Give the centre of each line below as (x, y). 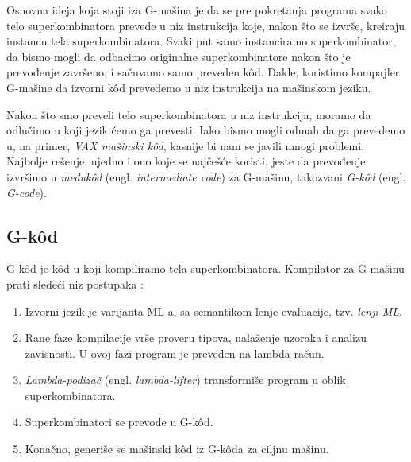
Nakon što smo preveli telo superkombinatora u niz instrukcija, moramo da (189, 114)
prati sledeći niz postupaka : (75, 283)
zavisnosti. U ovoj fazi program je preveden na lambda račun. (175, 353)
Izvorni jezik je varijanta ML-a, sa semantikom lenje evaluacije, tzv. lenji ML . (213, 311)
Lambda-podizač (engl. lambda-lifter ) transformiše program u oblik (185, 380)
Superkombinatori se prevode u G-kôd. (119, 422)
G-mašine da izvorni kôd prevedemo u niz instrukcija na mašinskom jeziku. (189, 87)
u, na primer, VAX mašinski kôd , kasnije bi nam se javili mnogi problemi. (186, 145)
